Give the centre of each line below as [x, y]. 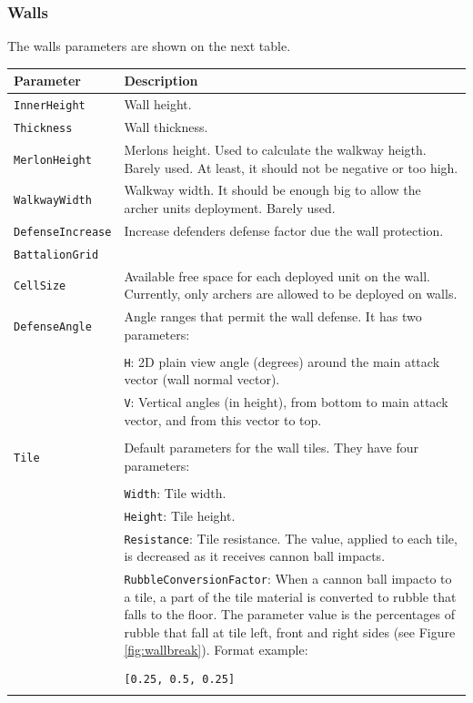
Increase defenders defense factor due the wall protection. [284, 230]
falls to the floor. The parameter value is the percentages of [289, 614]
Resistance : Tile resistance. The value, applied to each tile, [291, 538]
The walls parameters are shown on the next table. [149, 46]
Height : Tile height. [180, 515]
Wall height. [158, 104]
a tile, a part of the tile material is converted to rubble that [290, 596]
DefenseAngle [53, 326]
